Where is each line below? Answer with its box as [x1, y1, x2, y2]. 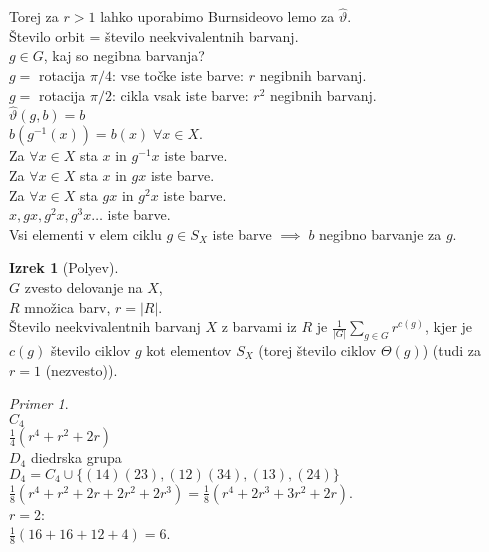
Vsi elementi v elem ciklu [9, 223, 162, 244]
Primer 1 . [9, 393, 69, 414]
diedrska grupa [30, 447, 122, 468]
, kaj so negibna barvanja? [43, 45, 205, 66]
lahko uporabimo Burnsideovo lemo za [100, 6, 335, 27]
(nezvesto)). [45, 359, 118, 380]
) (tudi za [422, 339, 482, 360]
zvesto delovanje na [24, 276, 143, 297]
